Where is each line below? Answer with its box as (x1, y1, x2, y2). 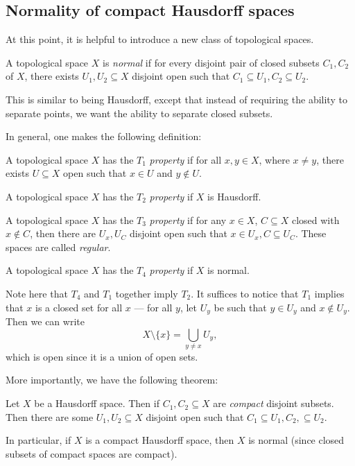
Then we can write (6, 313, 85, 328)
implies (314, 286, 345, 300)
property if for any (149, 212, 227, 227)
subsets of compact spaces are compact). (6, 446, 177, 460)
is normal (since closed (248, 433, 345, 447)
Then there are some (6, 409, 94, 424)
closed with (291, 212, 340, 227)
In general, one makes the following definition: (6, 129, 202, 144)
